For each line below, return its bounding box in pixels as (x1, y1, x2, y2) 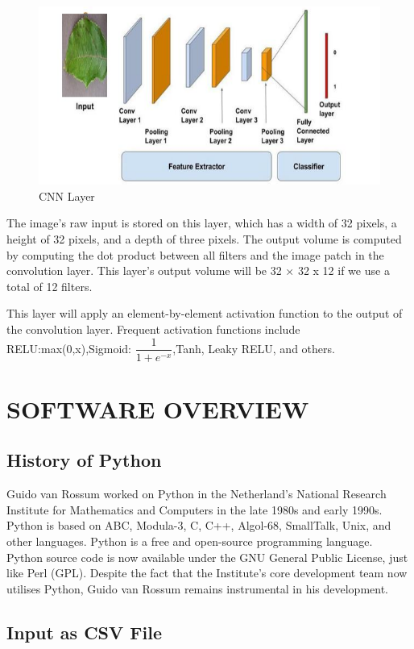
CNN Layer (39, 187, 95, 204)
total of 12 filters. (6, 277, 93, 294)
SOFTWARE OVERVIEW (6, 392, 309, 425)
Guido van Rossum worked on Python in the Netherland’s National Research (6, 485, 387, 502)
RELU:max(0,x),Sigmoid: (6, 339, 132, 356)
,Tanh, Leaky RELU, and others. (172, 339, 335, 356)
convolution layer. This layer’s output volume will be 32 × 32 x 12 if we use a (6, 262, 390, 279)
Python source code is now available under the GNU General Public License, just (6, 548, 408, 565)
